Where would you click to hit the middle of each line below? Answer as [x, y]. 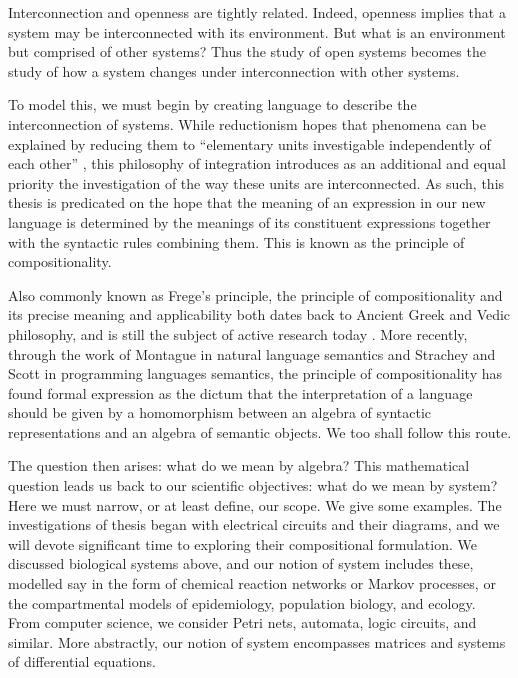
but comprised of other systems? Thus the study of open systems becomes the [247, 51]
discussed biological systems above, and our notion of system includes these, [241, 563]
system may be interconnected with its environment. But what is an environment [257, 31]
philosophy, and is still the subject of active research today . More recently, [238, 333]
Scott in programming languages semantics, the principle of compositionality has [255, 373]
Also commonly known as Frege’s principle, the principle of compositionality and [255, 294]
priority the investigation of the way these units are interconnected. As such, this [256, 182]
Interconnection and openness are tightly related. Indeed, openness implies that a [257, 12]
